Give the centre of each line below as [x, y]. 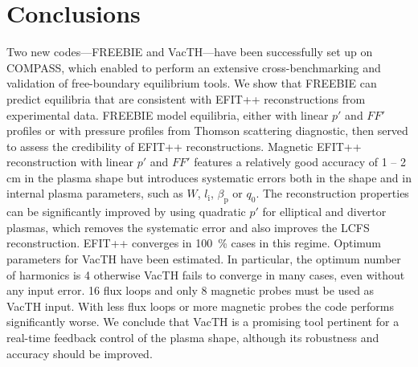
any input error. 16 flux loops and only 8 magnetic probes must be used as [191, 290]
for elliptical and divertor [324, 212]
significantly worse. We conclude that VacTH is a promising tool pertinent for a [203, 322]
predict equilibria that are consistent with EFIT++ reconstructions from [186, 98]
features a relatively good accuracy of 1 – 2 [300, 162]
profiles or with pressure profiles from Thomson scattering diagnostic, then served [207, 130]
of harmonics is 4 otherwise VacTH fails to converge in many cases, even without [206, 274]
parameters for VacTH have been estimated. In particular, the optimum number [204, 259]
